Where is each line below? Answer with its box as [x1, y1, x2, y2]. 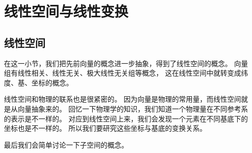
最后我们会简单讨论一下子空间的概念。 [4, 139, 128, 150]
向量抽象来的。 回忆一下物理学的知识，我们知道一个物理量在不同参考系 [17, 103, 248, 114]
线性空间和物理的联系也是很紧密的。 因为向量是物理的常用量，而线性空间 [4, 94, 241, 104]
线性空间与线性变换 [4, 1, 129, 21]
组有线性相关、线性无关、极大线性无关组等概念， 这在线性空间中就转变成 [4, 68, 241, 78]
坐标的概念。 [31, 77, 73, 87]
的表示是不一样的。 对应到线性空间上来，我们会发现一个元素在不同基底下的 [4, 113, 248, 123]
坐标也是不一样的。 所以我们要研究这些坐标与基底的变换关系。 [4, 123, 207, 133]
